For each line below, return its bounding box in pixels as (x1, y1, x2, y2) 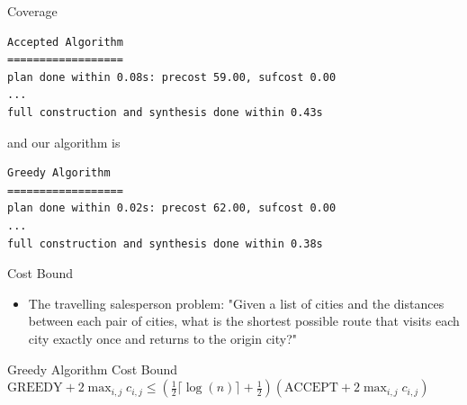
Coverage (7, 2, 58, 20)
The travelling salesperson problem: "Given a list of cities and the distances (28, 293, 445, 312)
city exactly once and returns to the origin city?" (28, 328, 298, 347)
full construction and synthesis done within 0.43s (7, 105, 323, 119)
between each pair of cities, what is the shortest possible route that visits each (28, 311, 460, 330)
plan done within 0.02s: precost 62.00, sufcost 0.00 (7, 202, 337, 215)
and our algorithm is (7, 132, 121, 151)
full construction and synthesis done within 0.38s (7, 237, 323, 250)
